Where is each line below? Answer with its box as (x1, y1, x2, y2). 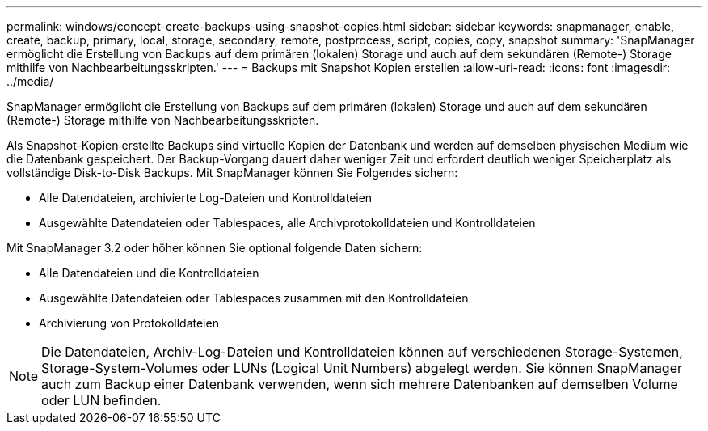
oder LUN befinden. (41, 392, 162, 408)
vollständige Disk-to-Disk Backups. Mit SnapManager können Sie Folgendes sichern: (6, 166, 458, 180)
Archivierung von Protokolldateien (39, 316, 219, 330)
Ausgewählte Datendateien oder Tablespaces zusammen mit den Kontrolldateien (39, 291, 469, 305)
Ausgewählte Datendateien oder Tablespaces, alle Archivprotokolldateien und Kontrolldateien (39, 216, 536, 230)
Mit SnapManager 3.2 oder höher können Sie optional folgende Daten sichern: (6, 241, 423, 255)
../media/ (6, 74, 54, 88)
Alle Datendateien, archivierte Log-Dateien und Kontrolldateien (39, 191, 373, 205)
